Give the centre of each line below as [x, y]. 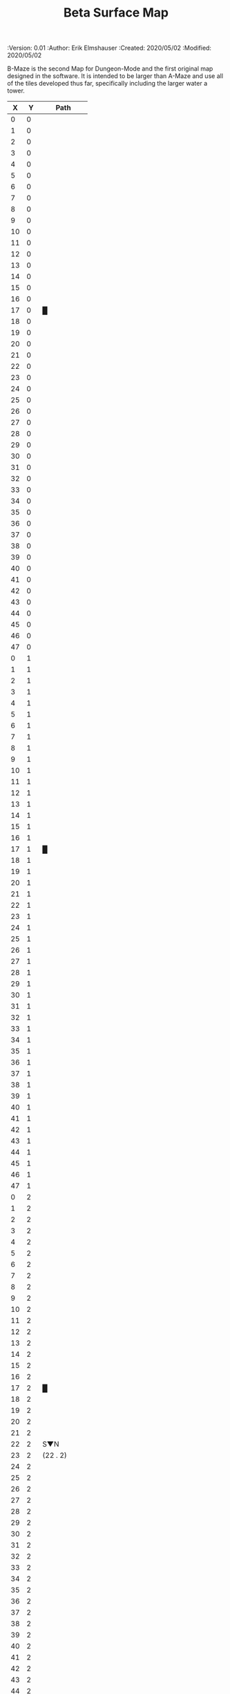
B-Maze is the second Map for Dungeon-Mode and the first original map [110, 69]
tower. [16, 91]
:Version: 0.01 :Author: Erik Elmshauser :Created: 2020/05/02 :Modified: [109, 48]
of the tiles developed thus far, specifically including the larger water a [107, 84]
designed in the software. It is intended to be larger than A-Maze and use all [115, 76]
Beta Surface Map [116, 13]
